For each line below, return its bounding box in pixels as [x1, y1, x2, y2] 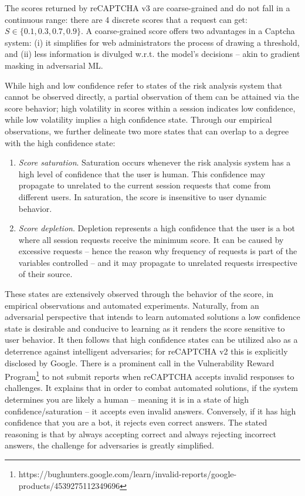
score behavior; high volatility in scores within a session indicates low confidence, [5, 102, 296, 114]
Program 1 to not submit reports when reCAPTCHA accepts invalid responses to [5, 369, 294, 382]
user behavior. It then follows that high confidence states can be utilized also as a [5, 333, 298, 346]
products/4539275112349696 [18, 479, 120, 491]
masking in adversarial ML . [5, 59, 103, 71]
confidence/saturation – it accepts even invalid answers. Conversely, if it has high [5, 404, 296, 417]
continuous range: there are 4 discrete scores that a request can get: [5, 13, 248, 25]
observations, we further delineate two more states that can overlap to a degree [5, 124, 289, 137]
